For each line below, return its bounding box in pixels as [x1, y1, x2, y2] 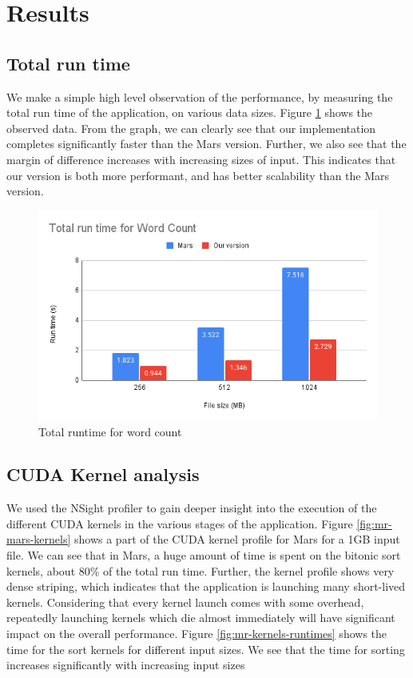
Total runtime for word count [38, 423, 182, 439]
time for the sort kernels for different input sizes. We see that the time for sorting [6, 640, 405, 657]
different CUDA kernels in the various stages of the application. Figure [6, 515, 353, 532]
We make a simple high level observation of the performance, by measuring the [6, 88, 393, 105]
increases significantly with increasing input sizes [6, 656, 245, 673]
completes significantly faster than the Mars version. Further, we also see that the [6, 135, 407, 152]
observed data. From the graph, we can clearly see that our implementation [6, 119, 376, 136]
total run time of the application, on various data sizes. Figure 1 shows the [6, 104, 373, 121]
